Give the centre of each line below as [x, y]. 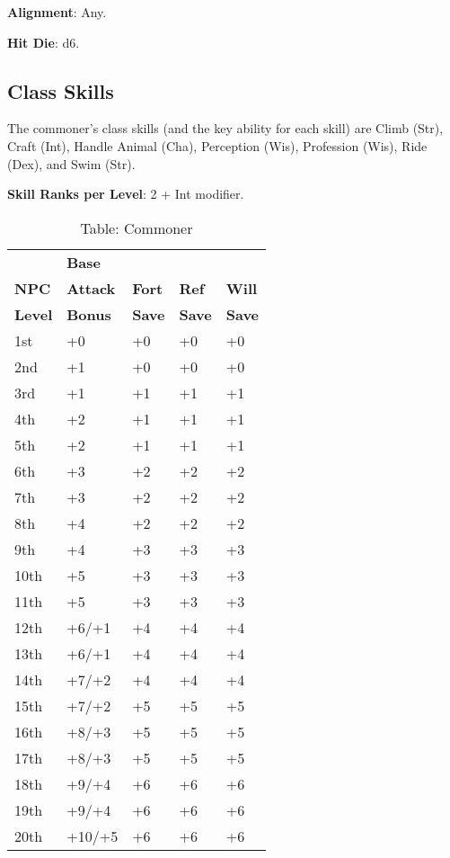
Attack [91, 288]
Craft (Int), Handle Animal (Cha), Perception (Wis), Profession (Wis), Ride [217, 145]
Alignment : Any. [57, 12]
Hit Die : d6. [44, 42]
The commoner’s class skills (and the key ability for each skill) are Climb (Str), [225, 128]
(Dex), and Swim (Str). [71, 163]
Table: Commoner [137, 228]
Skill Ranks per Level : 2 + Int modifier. [126, 194]
